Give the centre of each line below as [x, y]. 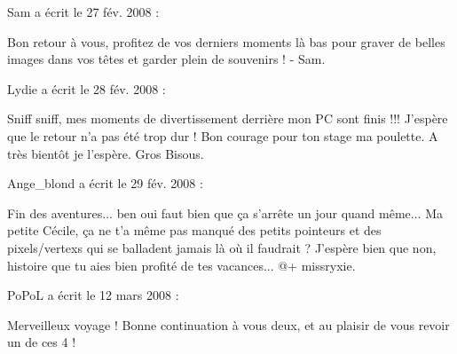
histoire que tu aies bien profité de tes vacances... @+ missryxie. [181, 265]
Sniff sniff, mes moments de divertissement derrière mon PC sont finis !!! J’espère [228, 118]
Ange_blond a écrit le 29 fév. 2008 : [105, 183]
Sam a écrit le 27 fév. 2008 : [83, 12]
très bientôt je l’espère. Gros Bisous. [106, 153]
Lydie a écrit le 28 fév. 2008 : [87, 88]
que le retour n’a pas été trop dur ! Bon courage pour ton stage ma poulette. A [223, 135]
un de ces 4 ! [42, 342]
